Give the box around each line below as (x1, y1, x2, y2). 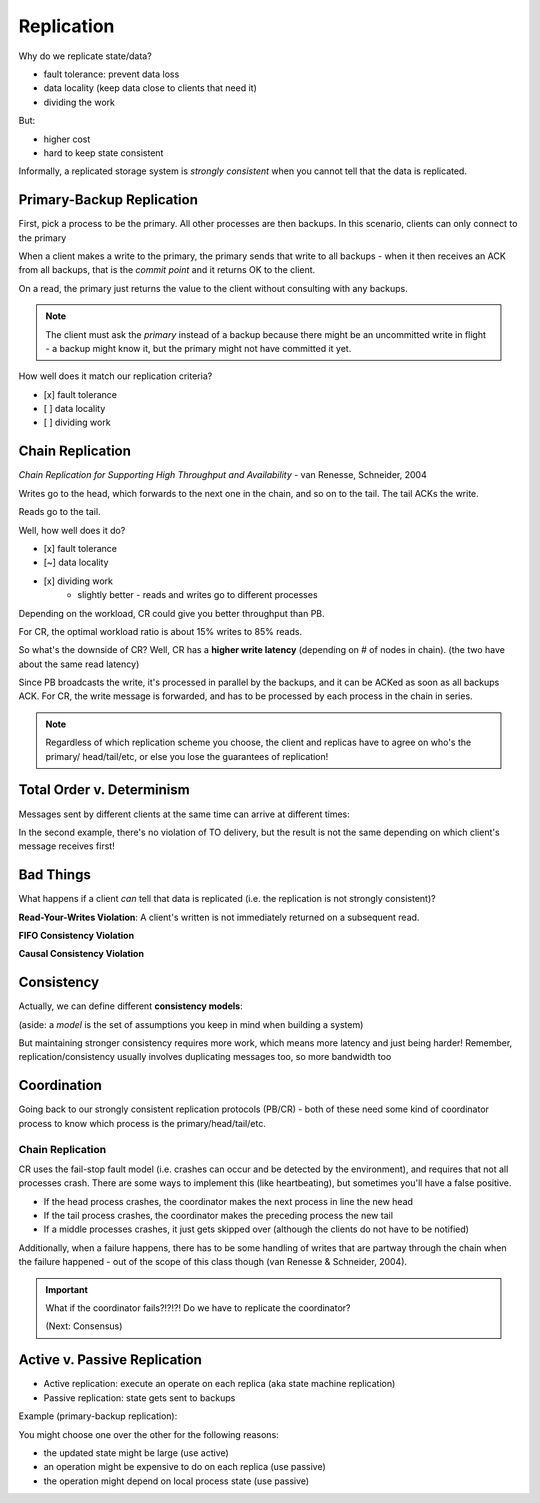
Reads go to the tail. (18, 506, 101, 518)
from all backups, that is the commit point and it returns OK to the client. (18, 264, 316, 276)
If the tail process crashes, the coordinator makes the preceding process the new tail (43, 1210, 394, 1222)
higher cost (43, 133, 91, 145)
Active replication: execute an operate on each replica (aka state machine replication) (43, 1378, 396, 1390)
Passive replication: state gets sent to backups (43, 1391, 236, 1404)
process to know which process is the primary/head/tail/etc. (18, 1117, 267, 1129)
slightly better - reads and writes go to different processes (77, 589, 319, 601)
